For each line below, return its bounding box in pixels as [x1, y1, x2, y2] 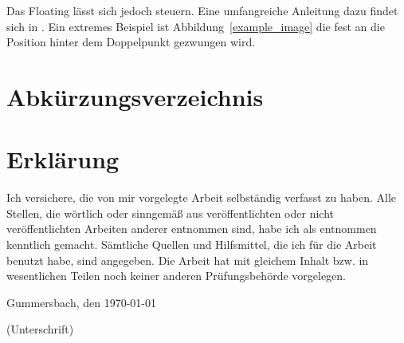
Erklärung [6, 143, 120, 175]
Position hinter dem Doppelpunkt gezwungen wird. [6, 34, 256, 50]
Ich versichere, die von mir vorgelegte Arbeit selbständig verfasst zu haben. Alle [6, 189, 397, 206]
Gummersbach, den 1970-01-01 [6, 294, 157, 310]
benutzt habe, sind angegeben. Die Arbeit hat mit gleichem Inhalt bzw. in [6, 251, 369, 268]
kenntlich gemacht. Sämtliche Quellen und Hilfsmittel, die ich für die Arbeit [6, 236, 377, 253]
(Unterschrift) [6, 321, 74, 337]
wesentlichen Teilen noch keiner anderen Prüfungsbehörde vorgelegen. [6, 267, 347, 284]
